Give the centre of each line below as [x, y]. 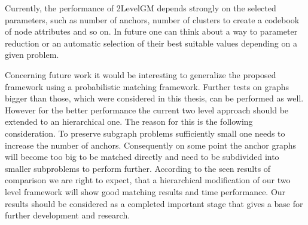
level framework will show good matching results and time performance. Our [145, 191]
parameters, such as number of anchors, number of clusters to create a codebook [152, 19]
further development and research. [68, 215]
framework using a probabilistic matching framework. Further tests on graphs [147, 86]
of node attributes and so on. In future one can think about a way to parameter [151, 31]
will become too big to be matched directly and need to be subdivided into [142, 157]
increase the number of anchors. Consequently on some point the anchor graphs [151, 145]
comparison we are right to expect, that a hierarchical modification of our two [148, 180]
